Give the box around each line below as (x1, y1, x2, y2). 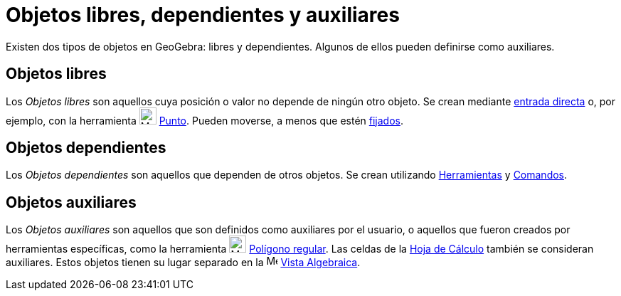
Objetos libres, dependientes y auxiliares (6, 3, 400, 27)
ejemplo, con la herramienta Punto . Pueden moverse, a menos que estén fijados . (6, 114, 403, 127)
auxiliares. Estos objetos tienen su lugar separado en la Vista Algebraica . (6, 256, 361, 269)
